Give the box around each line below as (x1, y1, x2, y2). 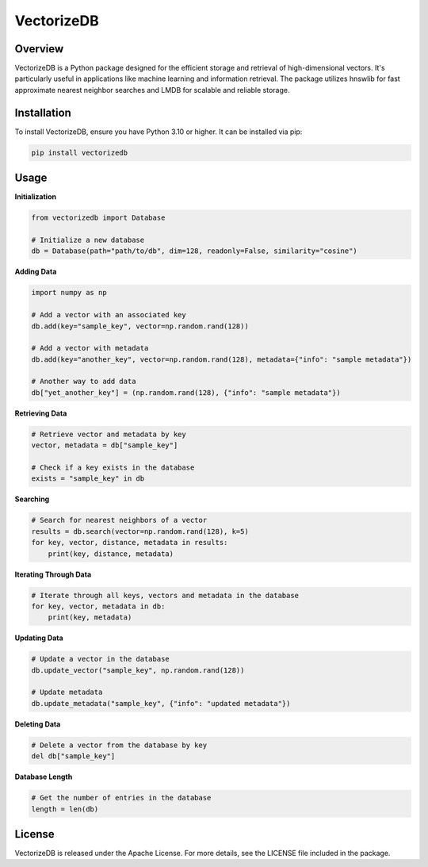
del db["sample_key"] (31, 752, 116, 761)
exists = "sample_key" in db (31, 474, 145, 483)
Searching (14, 494, 50, 504)
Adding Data (14, 267, 57, 277)
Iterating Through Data (14, 570, 92, 579)
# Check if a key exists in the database (31, 463, 195, 472)
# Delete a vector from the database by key (31, 740, 208, 750)
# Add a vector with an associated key (31, 310, 186, 320)
